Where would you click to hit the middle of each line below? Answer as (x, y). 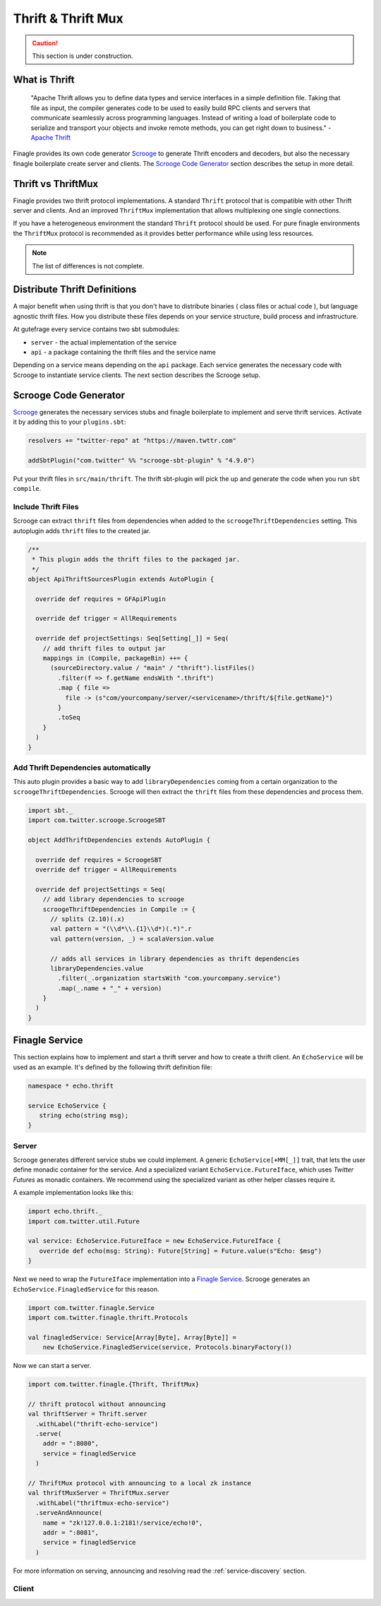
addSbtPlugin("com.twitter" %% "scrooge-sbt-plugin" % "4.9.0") (141, 460)
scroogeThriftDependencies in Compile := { (119, 909)
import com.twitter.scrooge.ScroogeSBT (97, 820)
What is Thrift (44, 79)
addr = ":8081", (71, 1532)
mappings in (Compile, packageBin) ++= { (115, 658)
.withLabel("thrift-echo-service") (97, 1424)
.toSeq (69, 718)
